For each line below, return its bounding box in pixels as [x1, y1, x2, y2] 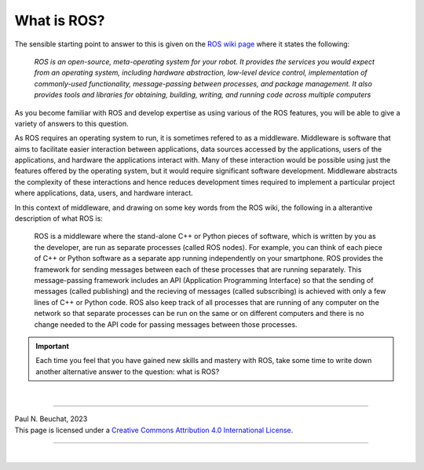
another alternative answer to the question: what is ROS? [35, 366, 220, 376]
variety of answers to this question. [14, 119, 129, 128]
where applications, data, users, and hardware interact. [14, 189, 194, 198]
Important [35, 341, 70, 351]
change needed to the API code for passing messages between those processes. [34, 319, 298, 329]
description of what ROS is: [14, 214, 104, 223]
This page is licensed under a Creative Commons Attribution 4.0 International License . [14, 425, 294, 435]
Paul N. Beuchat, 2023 [14, 414, 88, 424]
